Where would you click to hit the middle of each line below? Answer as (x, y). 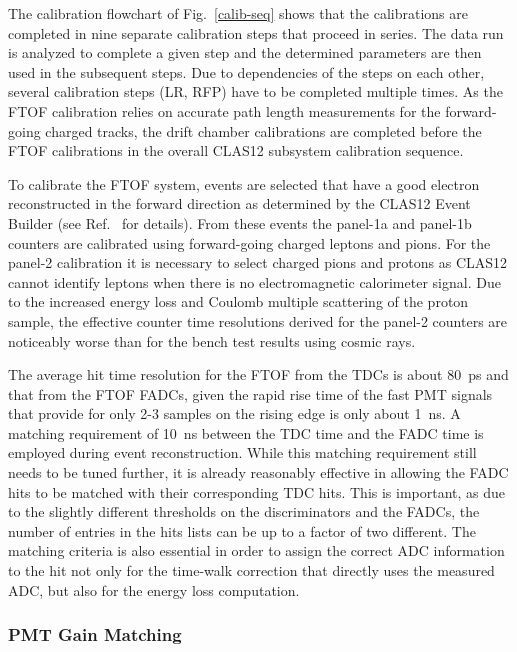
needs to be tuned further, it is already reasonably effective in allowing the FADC (258, 472)
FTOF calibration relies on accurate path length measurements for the (224, 110)
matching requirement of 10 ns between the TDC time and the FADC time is (246, 432)
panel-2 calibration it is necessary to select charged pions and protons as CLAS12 (258, 262)
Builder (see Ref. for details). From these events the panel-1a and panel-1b (240, 222)
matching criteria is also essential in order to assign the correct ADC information (256, 550)
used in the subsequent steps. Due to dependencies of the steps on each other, (246, 71)
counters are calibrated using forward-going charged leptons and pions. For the (249, 242)
